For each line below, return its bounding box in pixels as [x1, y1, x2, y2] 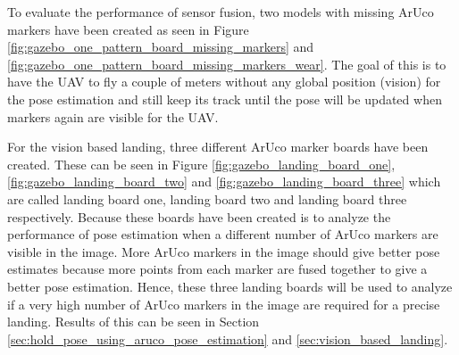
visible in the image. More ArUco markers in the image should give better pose [7, 242, 440, 260]
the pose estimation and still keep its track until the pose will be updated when [7, 89, 442, 108]
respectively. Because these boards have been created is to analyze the [7, 207, 391, 226]
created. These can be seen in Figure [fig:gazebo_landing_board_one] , [7, 154, 396, 173]
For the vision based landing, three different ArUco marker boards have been [7, 137, 429, 156]
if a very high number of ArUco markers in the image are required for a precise [7, 294, 440, 313]
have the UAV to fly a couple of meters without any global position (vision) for [7, 72, 441, 91]
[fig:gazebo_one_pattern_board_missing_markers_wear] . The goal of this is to [7, 54, 446, 73]
